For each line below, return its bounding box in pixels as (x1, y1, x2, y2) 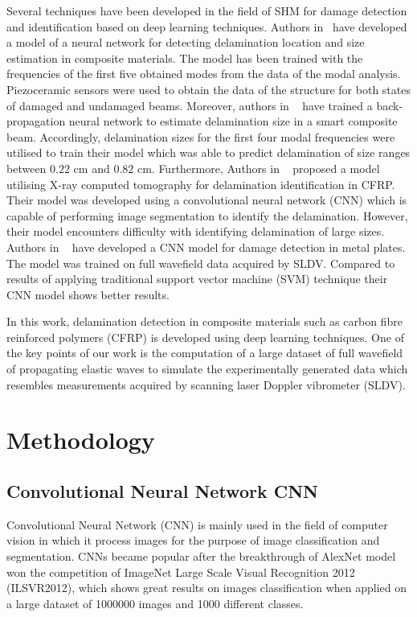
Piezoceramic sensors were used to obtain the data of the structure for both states (6, 80, 411, 97)
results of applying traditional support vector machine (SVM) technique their (6, 270, 388, 287)
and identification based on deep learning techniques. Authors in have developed (6, 18, 407, 35)
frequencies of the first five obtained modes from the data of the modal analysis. (6, 65, 401, 82)
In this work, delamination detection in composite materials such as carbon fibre (6, 313, 403, 330)
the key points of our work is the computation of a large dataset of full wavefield (6, 344, 403, 361)
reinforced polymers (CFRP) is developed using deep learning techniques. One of (6, 328, 404, 345)
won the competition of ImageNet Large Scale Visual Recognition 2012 (6, 563, 355, 580)
